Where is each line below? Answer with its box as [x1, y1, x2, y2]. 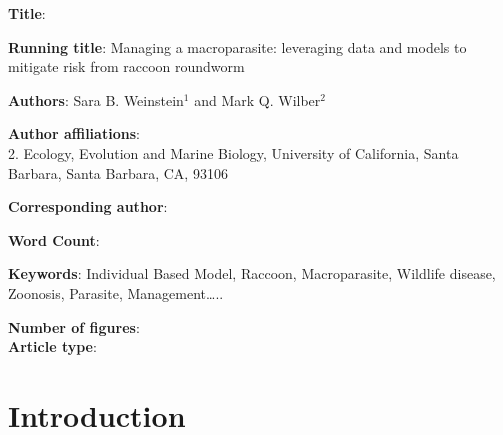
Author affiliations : [8, 123, 140, 144]
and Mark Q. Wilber [194, 89, 321, 110]
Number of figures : [8, 316, 140, 337]
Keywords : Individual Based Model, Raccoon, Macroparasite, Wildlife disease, [8, 263, 496, 284]
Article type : [8, 336, 97, 357]
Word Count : [8, 229, 100, 250]
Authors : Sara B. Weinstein [8, 89, 184, 110]
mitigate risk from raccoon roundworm [8, 56, 245, 77]
